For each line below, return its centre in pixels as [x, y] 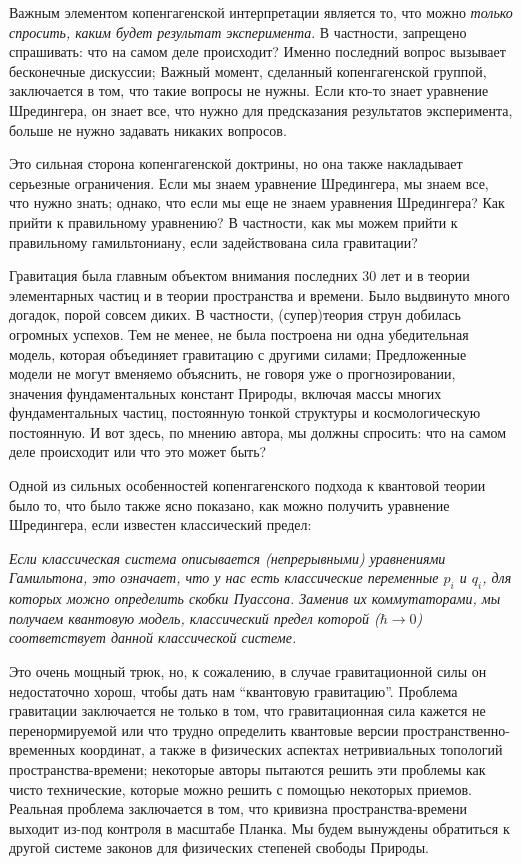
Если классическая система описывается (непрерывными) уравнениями [227, 557]
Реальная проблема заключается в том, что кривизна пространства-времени [238, 808]
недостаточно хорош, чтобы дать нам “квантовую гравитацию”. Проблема [233, 690]
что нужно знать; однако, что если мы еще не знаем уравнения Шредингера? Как [257, 202]
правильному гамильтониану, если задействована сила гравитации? [213, 241]
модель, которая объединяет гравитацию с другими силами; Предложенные [238, 353]
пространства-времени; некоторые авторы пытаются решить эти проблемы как [247, 768]
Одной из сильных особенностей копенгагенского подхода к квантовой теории [247, 485]
